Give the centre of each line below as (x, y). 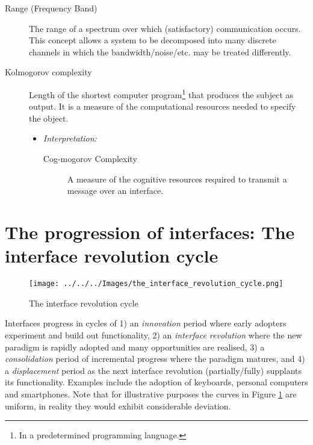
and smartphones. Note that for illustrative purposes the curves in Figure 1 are (151, 394)
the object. (49, 118)
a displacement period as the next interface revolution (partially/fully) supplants (153, 370)
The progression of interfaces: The (150, 232)
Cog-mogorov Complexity (90, 158)
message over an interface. (115, 191)
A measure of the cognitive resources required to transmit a (177, 179)
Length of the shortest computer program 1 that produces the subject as (161, 93)
